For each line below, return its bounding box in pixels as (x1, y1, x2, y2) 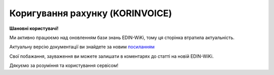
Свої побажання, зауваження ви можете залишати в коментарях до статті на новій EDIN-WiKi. (9, 53, 214, 59)
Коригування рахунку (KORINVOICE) (9, 8, 173, 19)
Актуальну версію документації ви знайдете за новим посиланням (9, 44, 155, 50)
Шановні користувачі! (9, 25, 59, 31)
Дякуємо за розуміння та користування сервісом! (9, 62, 119, 68)
